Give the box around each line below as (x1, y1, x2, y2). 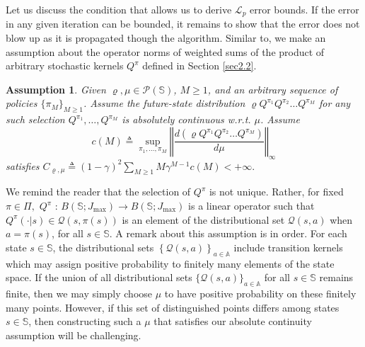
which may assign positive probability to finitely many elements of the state (6, 256, 335, 271)
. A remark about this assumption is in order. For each (109, 226, 347, 241)
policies (6, 96, 37, 110)
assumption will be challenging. (6, 327, 141, 342)
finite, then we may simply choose (6, 285, 153, 300)
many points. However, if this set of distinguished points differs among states (6, 300, 340, 314)
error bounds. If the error (250, 2, 359, 16)
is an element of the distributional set (122, 212, 285, 227)
